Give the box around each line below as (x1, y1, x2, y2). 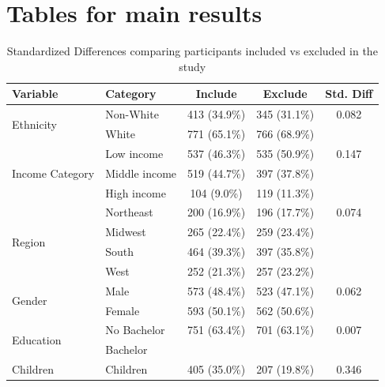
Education (12, 331, 62, 348)
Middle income (105, 164, 177, 181)
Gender (12, 292, 47, 309)
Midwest (105, 224, 146, 240)
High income (105, 184, 166, 201)
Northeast (105, 204, 153, 220)
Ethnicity (12, 115, 57, 132)
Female (105, 302, 140, 318)
